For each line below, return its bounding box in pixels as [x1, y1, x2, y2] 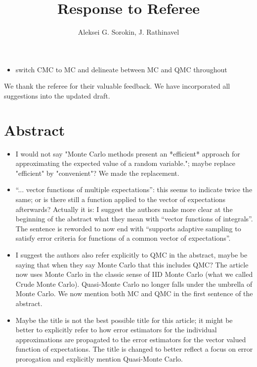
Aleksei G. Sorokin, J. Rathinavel [78, 27, 179, 37]
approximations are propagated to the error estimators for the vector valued [15, 334, 246, 344]
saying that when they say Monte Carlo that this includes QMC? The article [15, 259, 249, 269]
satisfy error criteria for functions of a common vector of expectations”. [15, 233, 231, 243]
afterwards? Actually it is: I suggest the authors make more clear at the [15, 204, 233, 214]
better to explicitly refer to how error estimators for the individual [15, 324, 217, 335]
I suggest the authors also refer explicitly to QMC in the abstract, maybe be [15, 249, 248, 260]
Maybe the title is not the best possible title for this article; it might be [15, 315, 233, 325]
